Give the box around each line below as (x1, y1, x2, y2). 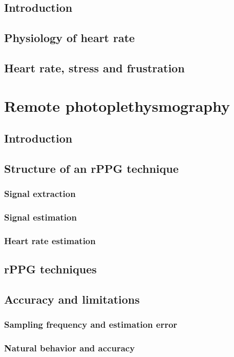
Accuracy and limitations (4, 291, 140, 307)
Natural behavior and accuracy (4, 342, 135, 354)
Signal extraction (4, 187, 76, 200)
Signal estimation (4, 211, 77, 224)
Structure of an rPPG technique (4, 160, 179, 176)
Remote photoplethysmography (4, 95, 230, 116)
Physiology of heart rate (4, 30, 135, 46)
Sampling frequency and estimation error (4, 318, 178, 331)
